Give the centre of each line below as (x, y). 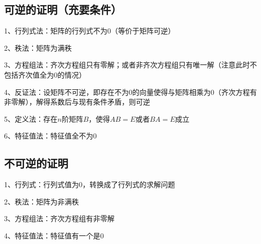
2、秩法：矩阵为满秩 (38, 47)
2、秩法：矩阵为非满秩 (41, 201)
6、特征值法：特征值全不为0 (50, 136)
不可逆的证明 (36, 163)
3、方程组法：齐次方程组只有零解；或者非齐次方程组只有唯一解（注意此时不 (130, 65)
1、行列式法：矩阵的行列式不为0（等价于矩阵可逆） (90, 31)
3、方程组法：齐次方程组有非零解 (59, 218)
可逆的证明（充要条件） (63, 9)
